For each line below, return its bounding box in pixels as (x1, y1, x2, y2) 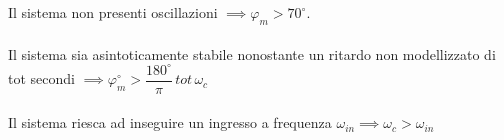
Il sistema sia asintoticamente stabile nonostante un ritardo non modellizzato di (8, 43, 496, 64)
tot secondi (8, 68, 75, 89)
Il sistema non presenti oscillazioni (8, 2, 218, 23)
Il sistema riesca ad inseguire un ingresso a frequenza (8, 112, 332, 133)
